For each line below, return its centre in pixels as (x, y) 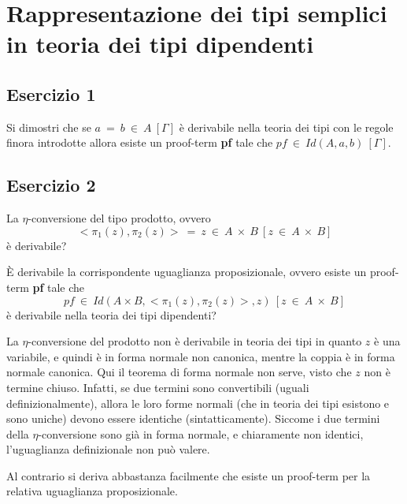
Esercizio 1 (51, 93)
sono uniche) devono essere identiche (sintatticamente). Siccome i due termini (193, 418)
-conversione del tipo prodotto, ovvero (119, 218)
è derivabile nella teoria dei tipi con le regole (286, 127)
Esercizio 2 (51, 185)
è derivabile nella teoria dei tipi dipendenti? (111, 314)
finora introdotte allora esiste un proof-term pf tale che (140, 142)
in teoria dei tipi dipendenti (160, 44)
